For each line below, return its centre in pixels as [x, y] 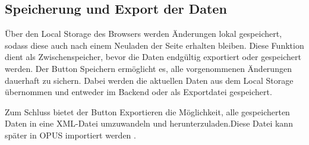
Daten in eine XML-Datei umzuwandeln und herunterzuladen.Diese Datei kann [149, 123]
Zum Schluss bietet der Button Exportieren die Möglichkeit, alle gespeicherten [147, 111]
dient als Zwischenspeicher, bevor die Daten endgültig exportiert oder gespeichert [153, 57]
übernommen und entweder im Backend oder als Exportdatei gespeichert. [138, 92]
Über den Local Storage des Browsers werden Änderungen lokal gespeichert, [144, 34]
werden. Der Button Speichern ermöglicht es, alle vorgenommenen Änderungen [148, 68]
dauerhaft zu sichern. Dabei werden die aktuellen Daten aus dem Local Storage [149, 80]
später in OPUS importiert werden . [70, 135]
